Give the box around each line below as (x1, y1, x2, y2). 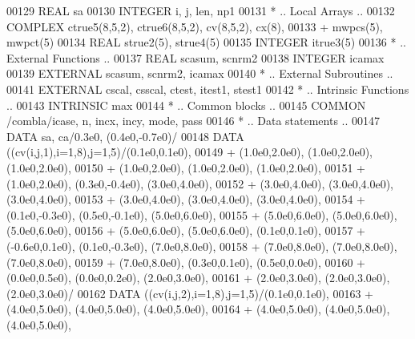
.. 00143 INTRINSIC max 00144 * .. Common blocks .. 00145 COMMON (6, 96, 366, 113)
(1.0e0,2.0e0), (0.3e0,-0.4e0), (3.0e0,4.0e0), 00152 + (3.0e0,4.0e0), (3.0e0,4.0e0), (6, 175, 393, 192)
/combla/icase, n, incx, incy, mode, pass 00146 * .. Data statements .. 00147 (6, 112, 381, 129)
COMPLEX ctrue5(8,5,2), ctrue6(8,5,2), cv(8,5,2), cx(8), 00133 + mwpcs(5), (6, 18, 383, 34)
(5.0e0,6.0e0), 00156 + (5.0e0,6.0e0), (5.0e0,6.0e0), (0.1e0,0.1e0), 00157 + (6, 222, 365, 239)
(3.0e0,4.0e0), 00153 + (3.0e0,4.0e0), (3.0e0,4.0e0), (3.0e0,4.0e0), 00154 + (6, 191, 365, 208)
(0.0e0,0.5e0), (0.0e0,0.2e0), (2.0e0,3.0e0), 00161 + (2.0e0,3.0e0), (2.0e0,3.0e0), (6, 269, 390, 286)
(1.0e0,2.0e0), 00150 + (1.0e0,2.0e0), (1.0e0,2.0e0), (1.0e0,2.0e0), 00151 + (6, 159, 365, 176)
